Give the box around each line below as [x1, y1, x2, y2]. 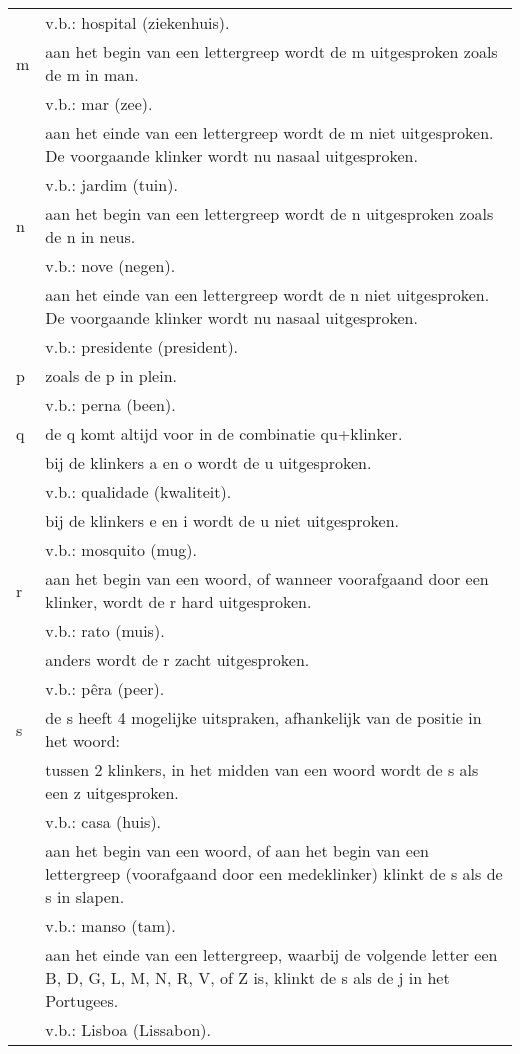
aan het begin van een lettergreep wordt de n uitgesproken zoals [45, 202, 494, 225]
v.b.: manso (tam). [45, 914, 176, 937]
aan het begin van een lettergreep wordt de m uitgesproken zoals [45, 40, 498, 63]
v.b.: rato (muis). [45, 619, 165, 642]
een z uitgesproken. [45, 781, 179, 804]
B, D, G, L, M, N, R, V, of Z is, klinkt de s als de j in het [45, 966, 450, 989]
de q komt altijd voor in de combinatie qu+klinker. [45, 422, 403, 445]
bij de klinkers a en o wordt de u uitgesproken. [45, 451, 372, 474]
